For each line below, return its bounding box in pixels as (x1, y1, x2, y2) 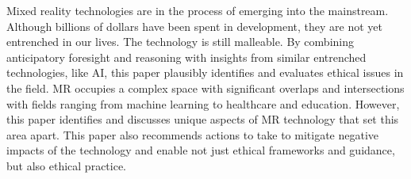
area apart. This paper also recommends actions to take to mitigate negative (6, 126, 379, 143)
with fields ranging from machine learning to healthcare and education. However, (6, 95, 400, 112)
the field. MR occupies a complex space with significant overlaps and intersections (6, 79, 405, 96)
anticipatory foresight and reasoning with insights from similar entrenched (6, 48, 367, 65)
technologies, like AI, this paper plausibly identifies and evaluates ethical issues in (6, 64, 404, 81)
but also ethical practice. (6, 157, 127, 173)
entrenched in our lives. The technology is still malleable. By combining (6, 33, 354, 50)
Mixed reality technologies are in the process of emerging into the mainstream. (6, 2, 389, 18)
